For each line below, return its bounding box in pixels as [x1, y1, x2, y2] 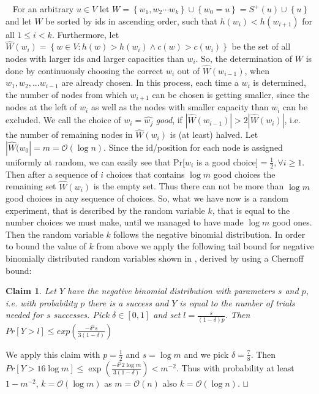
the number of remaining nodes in [6, 128, 133, 141]
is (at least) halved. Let [170, 128, 258, 141]
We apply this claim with [6, 347, 100, 360]
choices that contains [106, 167, 185, 180]
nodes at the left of [6, 100, 77, 113]
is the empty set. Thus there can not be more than [93, 180, 284, 192]
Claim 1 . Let [6, 284, 56, 297]
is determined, [253, 76, 306, 89]
